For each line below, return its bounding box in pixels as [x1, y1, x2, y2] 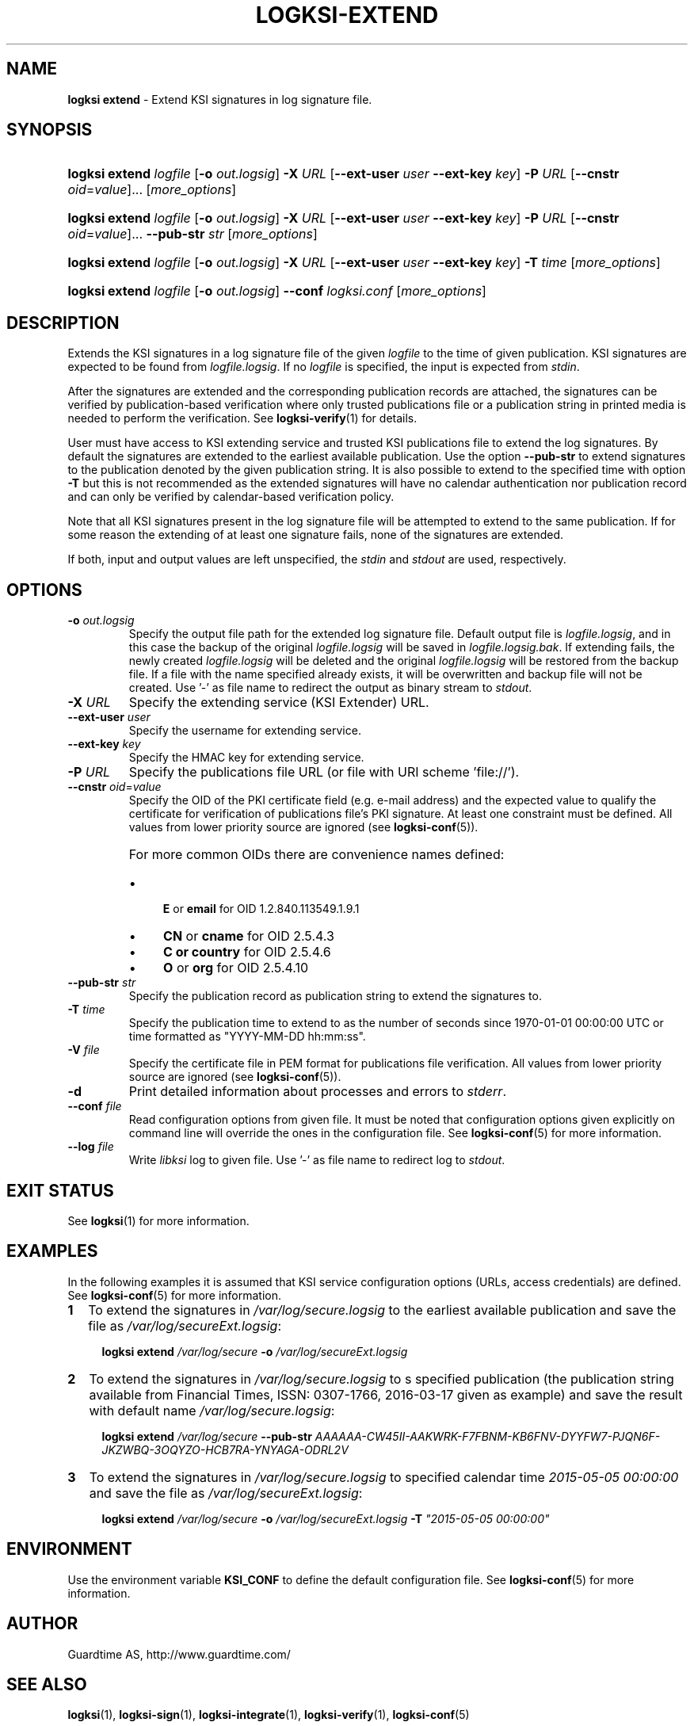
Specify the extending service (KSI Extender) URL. [128, 694, 429, 711]
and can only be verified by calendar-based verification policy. [67, 490, 395, 504]
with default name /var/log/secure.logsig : [89, 1402, 335, 1419]
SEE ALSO [6, 1674, 87, 1694]
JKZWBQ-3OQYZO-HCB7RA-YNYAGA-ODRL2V [101, 1442, 349, 1457]
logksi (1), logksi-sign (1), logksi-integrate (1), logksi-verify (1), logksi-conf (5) [67, 1708, 470, 1722]
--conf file [67, 1099, 122, 1113]
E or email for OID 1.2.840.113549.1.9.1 [162, 902, 360, 916]
